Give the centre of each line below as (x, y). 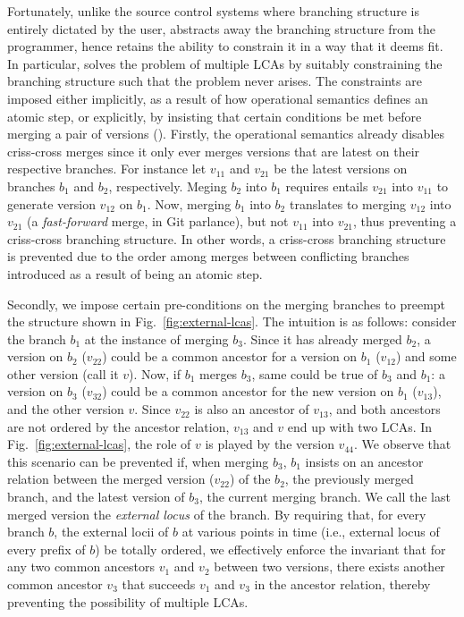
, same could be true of (315, 373)
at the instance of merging (156, 338)
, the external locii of (111, 532)
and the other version (66, 409)
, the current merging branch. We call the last (325, 497)
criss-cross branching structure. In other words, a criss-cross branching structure (227, 238)
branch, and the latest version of (96, 497)
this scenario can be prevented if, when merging (138, 461)
